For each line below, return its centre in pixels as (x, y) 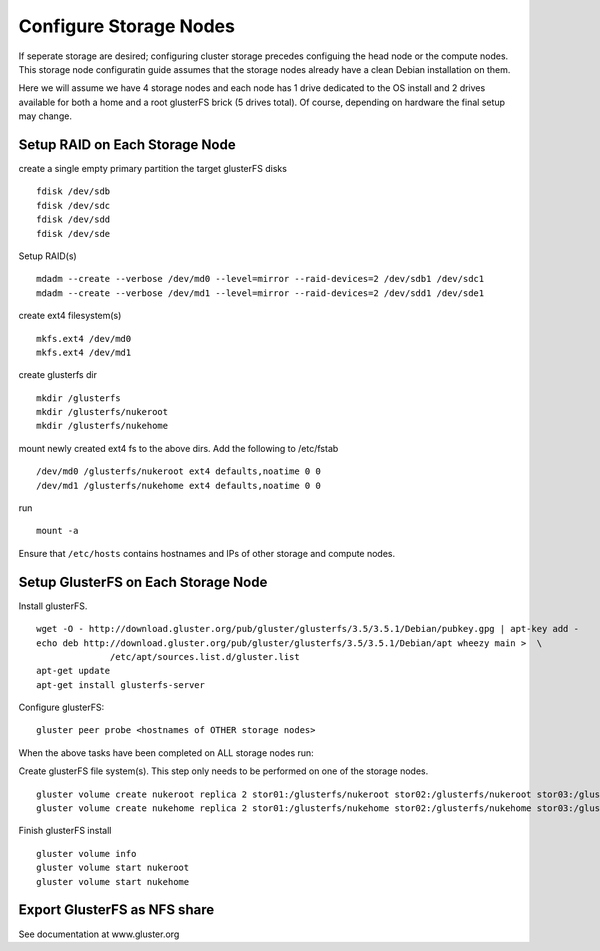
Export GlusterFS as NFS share (116, 910)
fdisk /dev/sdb (73, 191)
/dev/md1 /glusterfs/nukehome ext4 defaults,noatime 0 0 (179, 485)
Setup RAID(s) (47, 256)
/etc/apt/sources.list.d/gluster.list (205, 656)
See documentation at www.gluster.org (99, 934)
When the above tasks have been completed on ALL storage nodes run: (166, 752)
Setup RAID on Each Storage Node (127, 144)
